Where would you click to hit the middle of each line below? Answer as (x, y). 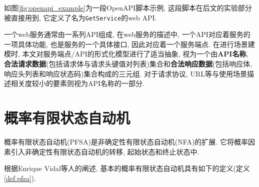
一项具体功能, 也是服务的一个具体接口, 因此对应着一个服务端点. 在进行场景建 (129, 44)
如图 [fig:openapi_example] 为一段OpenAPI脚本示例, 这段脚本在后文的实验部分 (128, 7)
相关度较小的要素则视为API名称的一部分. (77, 83)
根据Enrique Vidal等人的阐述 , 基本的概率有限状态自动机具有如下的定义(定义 (127, 168)
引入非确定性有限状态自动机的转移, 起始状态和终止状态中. (105, 151)
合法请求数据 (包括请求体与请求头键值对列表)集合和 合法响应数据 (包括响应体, (128, 64)
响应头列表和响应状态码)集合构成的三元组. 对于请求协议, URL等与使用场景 (126, 73)
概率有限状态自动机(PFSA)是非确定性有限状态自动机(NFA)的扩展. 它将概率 (126, 141)
